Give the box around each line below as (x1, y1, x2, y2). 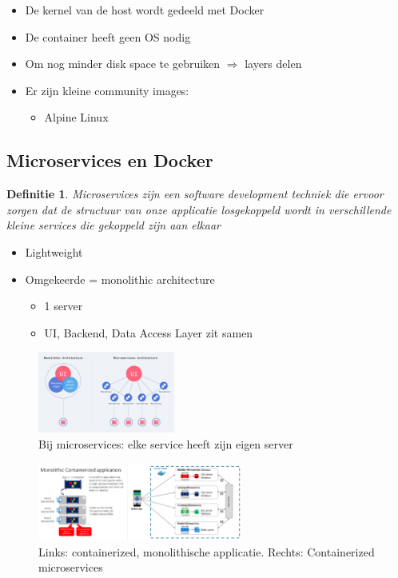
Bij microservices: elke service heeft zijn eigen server (38, 435, 293, 452)
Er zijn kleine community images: (25, 82, 189, 98)
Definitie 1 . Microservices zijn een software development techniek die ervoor (6, 185, 384, 202)
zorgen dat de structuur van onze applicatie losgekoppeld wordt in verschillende (6, 201, 392, 217)
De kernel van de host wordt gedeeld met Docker (25, 2, 265, 18)
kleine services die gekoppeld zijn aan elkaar (6, 217, 221, 233)
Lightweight (25, 243, 83, 260)
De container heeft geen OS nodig (25, 28, 191, 45)
